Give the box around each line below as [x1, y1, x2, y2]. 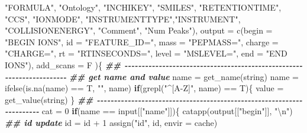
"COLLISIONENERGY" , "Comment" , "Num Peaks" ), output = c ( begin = [5, 24, 273, 36]
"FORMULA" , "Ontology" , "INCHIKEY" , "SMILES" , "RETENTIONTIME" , [5, 1, 282, 13]
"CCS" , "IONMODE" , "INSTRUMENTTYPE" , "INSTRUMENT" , [5, 12, 241, 25]
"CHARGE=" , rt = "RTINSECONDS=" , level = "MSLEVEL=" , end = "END [5, 47, 287, 59]
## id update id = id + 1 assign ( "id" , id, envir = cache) [5, 116, 218, 128]
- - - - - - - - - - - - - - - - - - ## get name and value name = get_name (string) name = [5, 70, 299, 82]
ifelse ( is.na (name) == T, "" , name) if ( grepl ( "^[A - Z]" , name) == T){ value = [5, 82, 284, 94]
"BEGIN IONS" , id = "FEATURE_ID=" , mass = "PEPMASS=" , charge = [5, 35, 279, 48]
